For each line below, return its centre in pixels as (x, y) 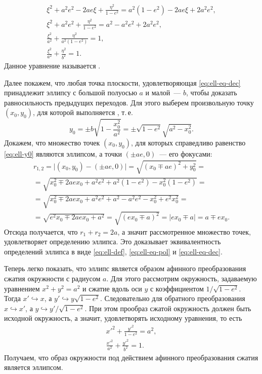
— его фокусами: (186, 153)
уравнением (22, 288)
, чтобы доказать (211, 92)
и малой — (163, 92)
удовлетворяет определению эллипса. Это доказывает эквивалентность (113, 241)
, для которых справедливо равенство (188, 142)
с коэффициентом (177, 288)
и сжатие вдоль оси (112, 288)
